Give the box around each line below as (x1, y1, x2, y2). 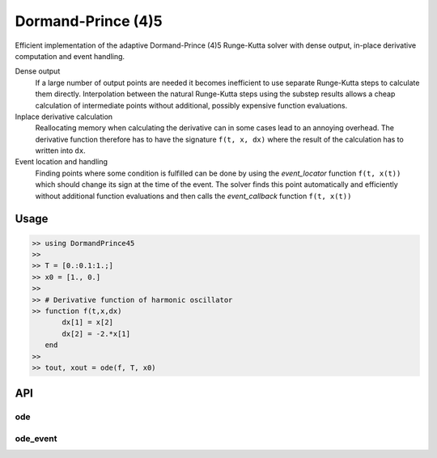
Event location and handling (15, 157, 108, 167)
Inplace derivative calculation (15, 112, 113, 121)
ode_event (15, 433, 57, 444)
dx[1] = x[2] (62, 318, 113, 327)
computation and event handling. (15, 51, 125, 61)
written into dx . (35, 146, 86, 155)
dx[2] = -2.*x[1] (62, 329, 131, 338)
